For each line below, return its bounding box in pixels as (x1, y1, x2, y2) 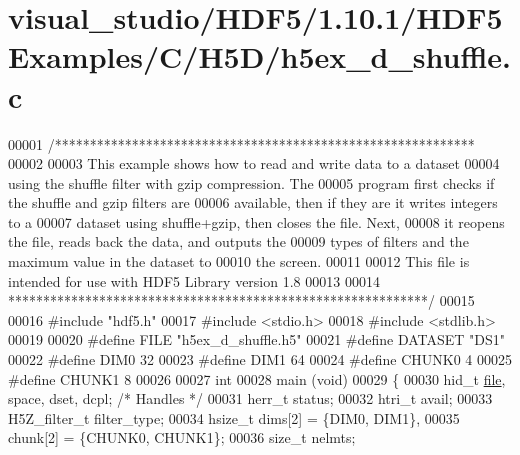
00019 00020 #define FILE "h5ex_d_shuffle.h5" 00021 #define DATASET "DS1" (8, 329, 506, 350)
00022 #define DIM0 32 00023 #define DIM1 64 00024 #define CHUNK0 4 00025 (8, 349, 512, 370)
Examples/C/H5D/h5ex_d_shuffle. (8, 36, 511, 77)
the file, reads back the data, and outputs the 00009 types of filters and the (8, 231, 469, 252)
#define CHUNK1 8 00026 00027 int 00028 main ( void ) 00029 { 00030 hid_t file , (8, 368, 506, 389)
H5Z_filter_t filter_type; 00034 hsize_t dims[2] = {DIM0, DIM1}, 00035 (8, 407, 460, 428)
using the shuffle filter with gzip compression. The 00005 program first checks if (8, 172, 495, 193)
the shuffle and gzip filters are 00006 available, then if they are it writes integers (8, 192, 498, 213)
